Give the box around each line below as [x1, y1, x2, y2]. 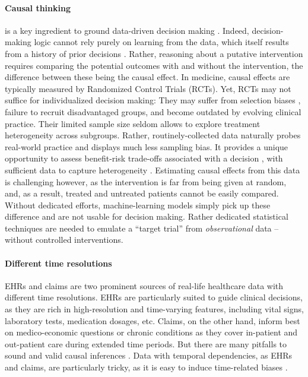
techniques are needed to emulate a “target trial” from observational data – [5, 221, 279, 234]
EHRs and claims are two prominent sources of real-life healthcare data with [5, 279, 284, 292]
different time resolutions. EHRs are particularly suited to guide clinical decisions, [5, 291, 303, 303]
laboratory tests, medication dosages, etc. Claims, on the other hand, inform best [5, 314, 300, 327]
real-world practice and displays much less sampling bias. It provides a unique [5, 140, 288, 153]
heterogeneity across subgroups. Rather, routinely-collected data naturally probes [5, 129, 301, 141]
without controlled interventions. [5, 233, 123, 246]
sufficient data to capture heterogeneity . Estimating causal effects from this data [5, 163, 300, 176]
